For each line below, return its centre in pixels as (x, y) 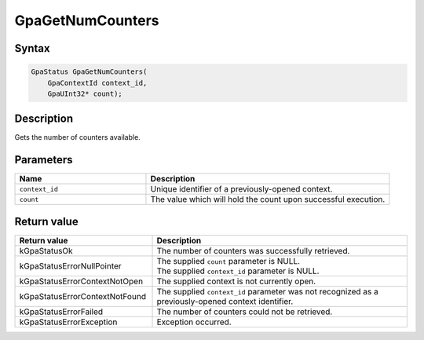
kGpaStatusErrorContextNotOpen (81, 281)
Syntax (32, 48)
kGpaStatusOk (46, 250)
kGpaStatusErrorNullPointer (70, 265)
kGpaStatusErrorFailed (61, 312)
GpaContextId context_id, (97, 83)
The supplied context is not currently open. (236, 281)
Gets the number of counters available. (77, 137)
